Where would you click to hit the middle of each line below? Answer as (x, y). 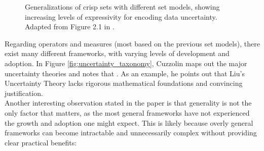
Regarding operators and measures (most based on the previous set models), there (132, 43)
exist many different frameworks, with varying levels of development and (117, 53)
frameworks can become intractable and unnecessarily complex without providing (131, 133)
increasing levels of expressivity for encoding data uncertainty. (121, 16)
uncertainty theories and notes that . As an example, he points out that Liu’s (125, 73)
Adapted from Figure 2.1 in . (70, 27)
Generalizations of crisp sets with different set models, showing (122, 7)
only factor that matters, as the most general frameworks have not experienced (127, 112)
